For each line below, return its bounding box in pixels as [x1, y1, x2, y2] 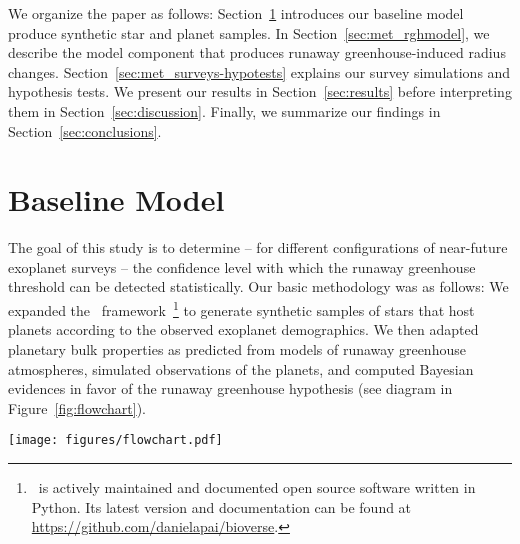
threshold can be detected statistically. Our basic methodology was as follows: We [8, 276, 509, 297]
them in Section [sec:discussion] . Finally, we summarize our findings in [8, 100, 441, 121]
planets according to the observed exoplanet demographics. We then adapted [8, 319, 479, 340]
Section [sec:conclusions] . [8, 120, 162, 141]
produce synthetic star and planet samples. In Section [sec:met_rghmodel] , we [8, 22, 490, 43]
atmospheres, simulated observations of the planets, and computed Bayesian [8, 358, 474, 379]
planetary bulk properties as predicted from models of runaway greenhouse [8, 338, 466, 359]
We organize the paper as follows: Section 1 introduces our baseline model [8, 3, 464, 23]
